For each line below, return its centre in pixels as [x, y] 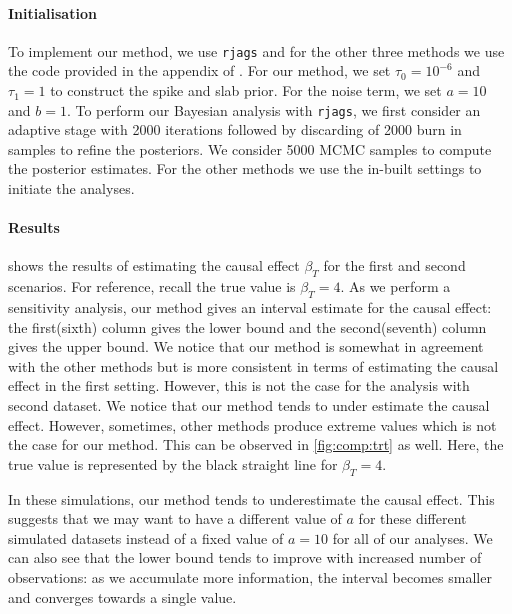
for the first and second [394, 265]
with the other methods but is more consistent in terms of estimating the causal [253, 365]
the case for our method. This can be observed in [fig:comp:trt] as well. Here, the [256, 444]
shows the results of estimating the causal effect [154, 265]
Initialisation [52, 12]
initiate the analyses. [71, 188]
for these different [412, 518]
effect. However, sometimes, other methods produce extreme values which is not [252, 424]
